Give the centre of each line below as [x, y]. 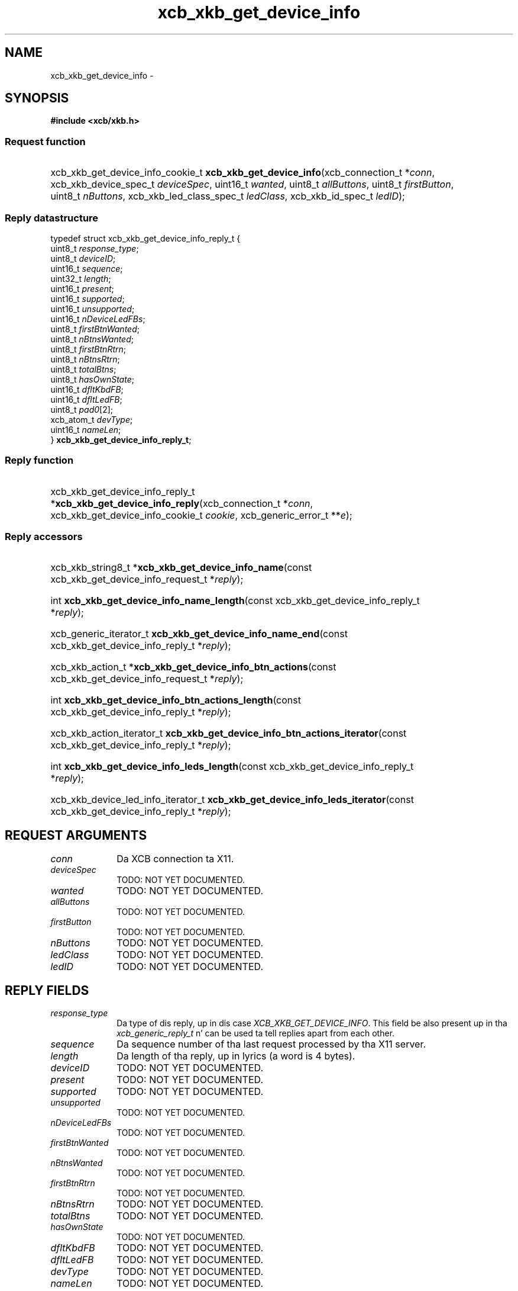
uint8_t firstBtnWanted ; [95, 329]
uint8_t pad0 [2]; [82, 409]
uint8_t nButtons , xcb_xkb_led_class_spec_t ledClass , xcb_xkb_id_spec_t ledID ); [228, 196]
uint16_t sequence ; [87, 268]
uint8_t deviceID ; [83, 258]
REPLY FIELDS [47, 990]
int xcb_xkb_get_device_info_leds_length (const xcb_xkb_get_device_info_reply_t [232, 767]
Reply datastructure [52, 218]
